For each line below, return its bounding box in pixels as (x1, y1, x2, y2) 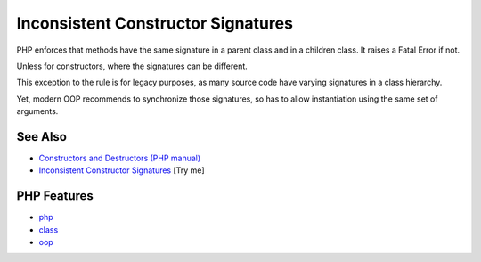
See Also (16, 129, 67, 144)
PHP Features (16, 188, 94, 204)
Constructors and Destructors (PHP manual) (38, 152, 201, 164)
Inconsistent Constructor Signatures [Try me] (38, 165, 205, 176)
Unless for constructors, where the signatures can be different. (16, 61, 249, 71)
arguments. (16, 106, 59, 117)
